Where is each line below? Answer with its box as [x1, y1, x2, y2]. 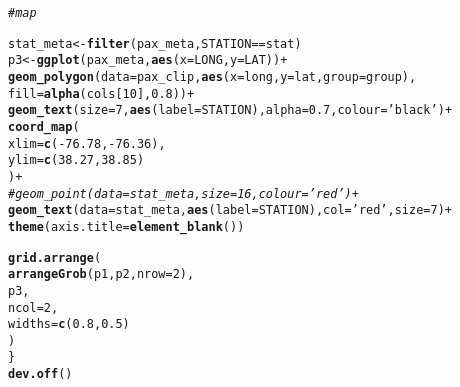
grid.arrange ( [8, 250, 102, 265]
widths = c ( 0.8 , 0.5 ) [8, 317, 130, 332]
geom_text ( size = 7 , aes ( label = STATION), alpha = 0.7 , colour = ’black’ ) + [8, 103, 453, 118]
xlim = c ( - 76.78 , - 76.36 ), [8, 136, 166, 151]
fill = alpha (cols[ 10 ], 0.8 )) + [8, 86, 195, 101]
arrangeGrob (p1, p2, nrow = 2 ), [8, 267, 195, 282]
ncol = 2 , [8, 300, 59, 315]
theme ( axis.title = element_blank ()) [8, 219, 245, 234]
